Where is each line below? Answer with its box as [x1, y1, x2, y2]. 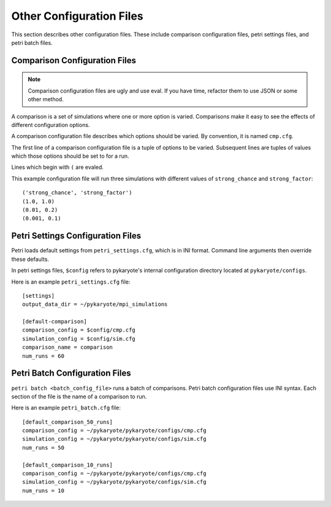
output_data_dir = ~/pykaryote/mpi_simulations [22, 301, 168, 308]
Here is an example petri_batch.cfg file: [11, 404, 121, 411]
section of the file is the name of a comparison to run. [11, 393, 147, 400]
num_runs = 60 [22, 352, 64, 359]
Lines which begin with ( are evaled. [11, 163, 104, 171]
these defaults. [11, 255, 49, 263]
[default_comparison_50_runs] [22, 418, 113, 425]
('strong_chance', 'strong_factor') [22, 189, 132, 196]
